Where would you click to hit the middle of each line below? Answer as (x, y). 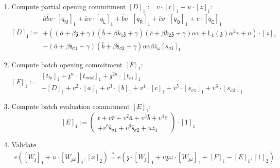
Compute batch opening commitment (67, 64)
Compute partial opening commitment (69, 6)
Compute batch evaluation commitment (70, 106)
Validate (24, 145)
